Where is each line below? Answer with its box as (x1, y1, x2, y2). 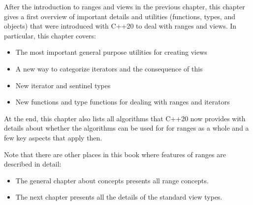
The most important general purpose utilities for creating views (15, 47, 207, 57)
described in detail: (4, 159, 62, 169)
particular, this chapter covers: (4, 30, 96, 40)
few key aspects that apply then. (4, 132, 102, 142)
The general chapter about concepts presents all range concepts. (15, 175, 209, 185)
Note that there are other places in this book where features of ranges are (4, 149, 226, 159)
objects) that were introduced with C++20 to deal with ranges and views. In (4, 21, 237, 31)
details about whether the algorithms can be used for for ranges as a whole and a (4, 123, 249, 133)
